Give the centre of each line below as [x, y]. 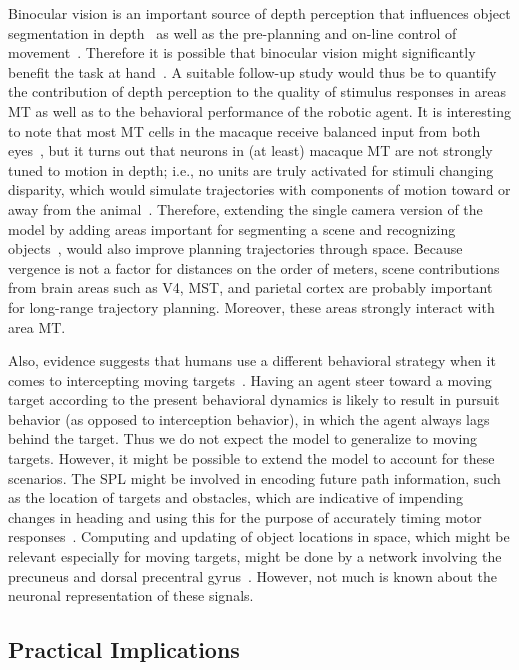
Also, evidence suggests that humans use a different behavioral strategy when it [252, 360]
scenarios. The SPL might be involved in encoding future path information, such [254, 477]
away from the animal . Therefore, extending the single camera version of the [245, 208]
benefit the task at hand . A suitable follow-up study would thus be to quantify [252, 71]
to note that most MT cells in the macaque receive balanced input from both [244, 130]
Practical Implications [124, 649]
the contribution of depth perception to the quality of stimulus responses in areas [257, 91]
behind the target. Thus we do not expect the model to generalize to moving [243, 438]
